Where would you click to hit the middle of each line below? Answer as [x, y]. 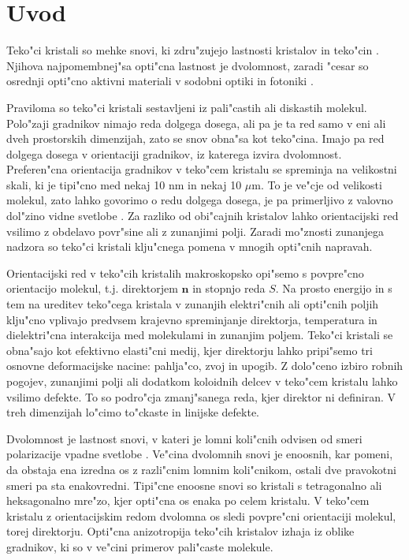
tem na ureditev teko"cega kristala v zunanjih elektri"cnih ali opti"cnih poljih [193, 304]
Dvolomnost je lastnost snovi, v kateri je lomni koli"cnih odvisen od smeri [184, 438]
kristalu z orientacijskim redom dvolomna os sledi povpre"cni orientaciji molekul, [201, 515]
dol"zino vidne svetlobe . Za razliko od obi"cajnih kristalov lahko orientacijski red [203, 216]
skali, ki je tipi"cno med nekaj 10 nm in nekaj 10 [124, 184]
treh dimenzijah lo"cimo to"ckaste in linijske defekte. [133, 412]
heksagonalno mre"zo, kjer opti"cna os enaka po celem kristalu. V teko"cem [188, 500]
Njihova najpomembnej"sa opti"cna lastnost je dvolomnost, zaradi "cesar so [188, 65]
